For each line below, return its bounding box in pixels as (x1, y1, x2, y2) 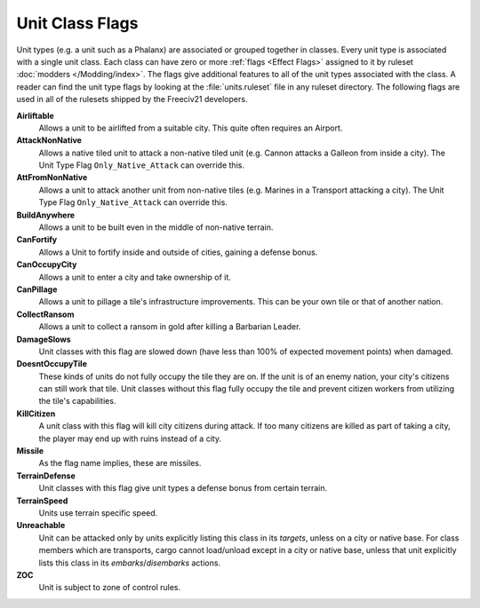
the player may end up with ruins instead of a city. (38, 433, 222, 444)
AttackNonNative (16, 135, 82, 146)
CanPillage (16, 284, 58, 295)
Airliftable (16, 110, 55, 121)
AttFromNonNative (16, 172, 88, 183)
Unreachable (16, 520, 66, 531)
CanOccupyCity (16, 259, 77, 270)
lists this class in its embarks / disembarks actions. (38, 557, 221, 568)
